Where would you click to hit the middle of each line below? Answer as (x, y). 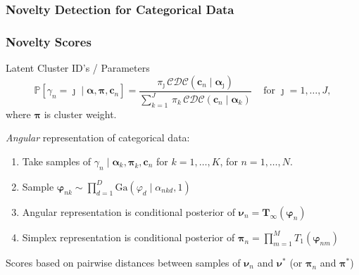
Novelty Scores (49, 41)
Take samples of (57, 161)
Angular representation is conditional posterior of (129, 211)
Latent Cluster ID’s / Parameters (78, 68)
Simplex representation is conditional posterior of (128, 237)
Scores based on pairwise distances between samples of (123, 262)
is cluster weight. (80, 114)
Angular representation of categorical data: (98, 137)
